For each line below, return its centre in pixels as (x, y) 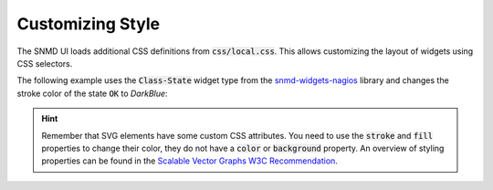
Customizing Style (88, 24)
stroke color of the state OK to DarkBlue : (92, 93)
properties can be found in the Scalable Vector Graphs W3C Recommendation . (189, 161)
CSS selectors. (45, 63)
